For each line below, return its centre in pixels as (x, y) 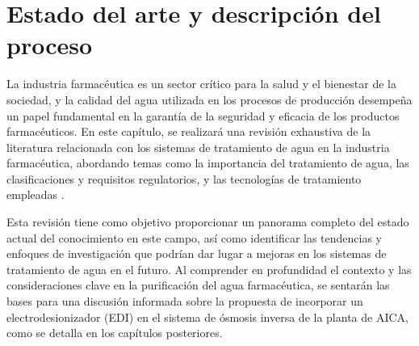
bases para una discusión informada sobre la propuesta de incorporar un (185, 301)
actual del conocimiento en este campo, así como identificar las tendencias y (195, 237)
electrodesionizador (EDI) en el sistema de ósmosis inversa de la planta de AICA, (207, 316)
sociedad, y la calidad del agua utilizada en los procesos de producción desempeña (209, 99)
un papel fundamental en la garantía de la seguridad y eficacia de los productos (203, 115)
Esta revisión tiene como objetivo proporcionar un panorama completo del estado (208, 222)
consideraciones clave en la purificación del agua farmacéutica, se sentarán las (198, 285)
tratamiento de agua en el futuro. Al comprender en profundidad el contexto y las (209, 269)
